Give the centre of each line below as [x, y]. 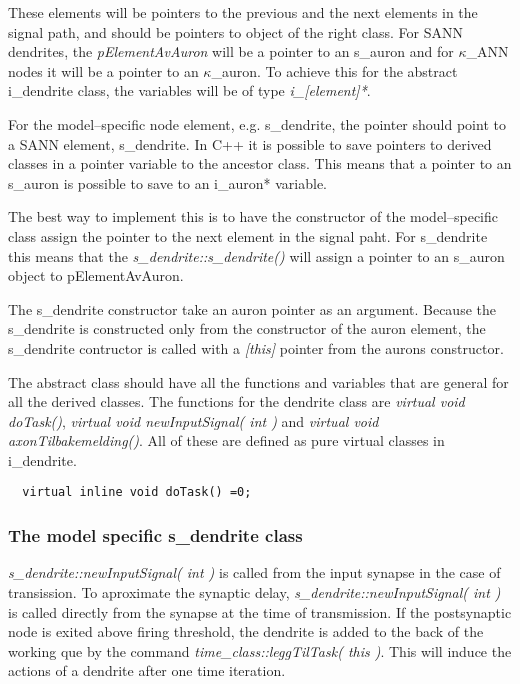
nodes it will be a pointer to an [103, 70]
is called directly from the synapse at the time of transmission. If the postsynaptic [260, 611]
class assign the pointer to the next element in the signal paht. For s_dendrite [248, 235]
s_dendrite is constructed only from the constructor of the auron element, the [247, 328]
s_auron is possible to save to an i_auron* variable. [168, 182]
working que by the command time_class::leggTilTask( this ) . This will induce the [260, 650]
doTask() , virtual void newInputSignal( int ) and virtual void [193, 420]
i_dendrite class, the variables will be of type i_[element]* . [189, 90]
